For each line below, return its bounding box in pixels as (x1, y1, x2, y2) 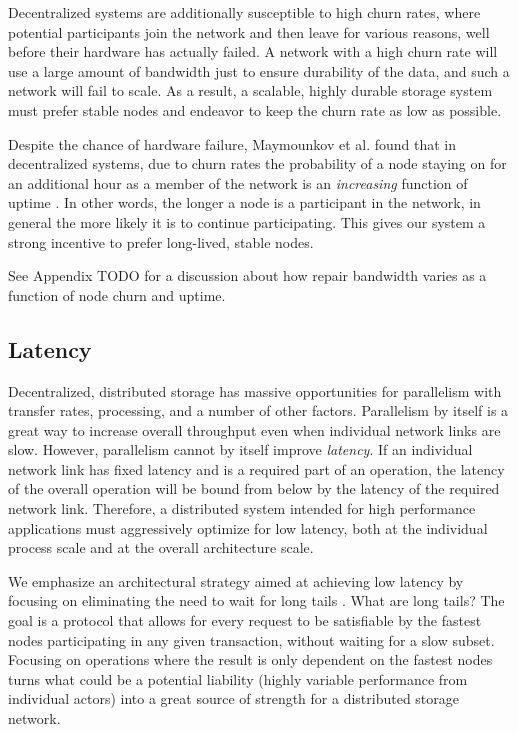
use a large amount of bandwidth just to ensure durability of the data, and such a (8, 60, 510, 81)
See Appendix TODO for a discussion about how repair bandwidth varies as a (8, 265, 487, 286)
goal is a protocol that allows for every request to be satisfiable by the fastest (8, 610, 482, 631)
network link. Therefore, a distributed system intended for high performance (8, 498, 476, 519)
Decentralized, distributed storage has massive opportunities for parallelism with (8, 380, 502, 401)
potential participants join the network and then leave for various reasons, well (8, 21, 490, 42)
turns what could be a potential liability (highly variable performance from (8, 668, 468, 689)
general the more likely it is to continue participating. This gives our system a (8, 211, 486, 232)
